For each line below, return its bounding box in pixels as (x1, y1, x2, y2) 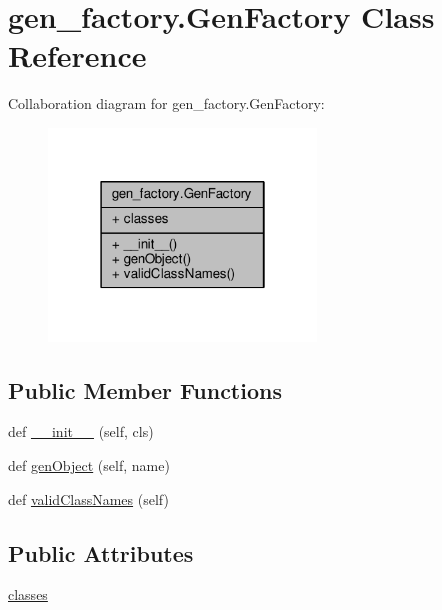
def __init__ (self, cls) (8, 421, 154, 442)
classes (8, 584, 48, 605)
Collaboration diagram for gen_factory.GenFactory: (8, 93, 325, 114)
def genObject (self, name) (8, 454, 170, 475)
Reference (8, 35, 147, 76)
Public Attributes (8, 537, 194, 568)
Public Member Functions (8, 374, 282, 405)
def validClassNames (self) (8, 488, 169, 509)
